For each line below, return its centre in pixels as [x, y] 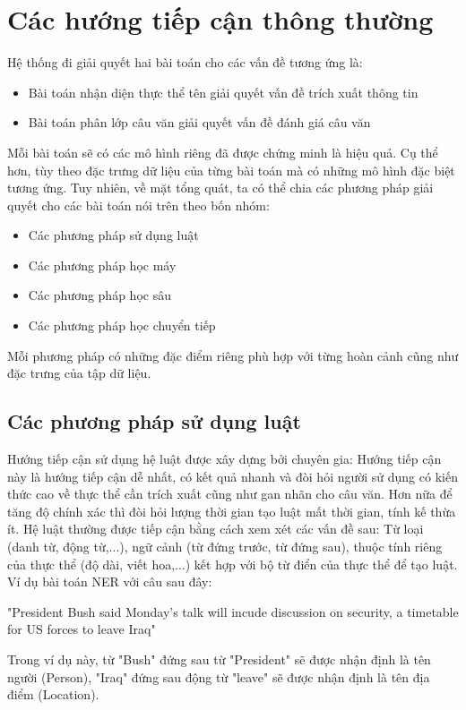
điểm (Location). [53, 694]
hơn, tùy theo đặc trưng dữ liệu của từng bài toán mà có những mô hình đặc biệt [231, 170]
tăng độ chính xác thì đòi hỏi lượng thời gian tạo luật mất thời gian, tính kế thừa [232, 511]
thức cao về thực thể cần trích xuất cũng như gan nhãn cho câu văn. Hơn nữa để [230, 494]
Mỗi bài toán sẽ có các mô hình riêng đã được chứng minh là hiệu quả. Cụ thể [223, 152]
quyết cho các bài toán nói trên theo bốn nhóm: [138, 205]
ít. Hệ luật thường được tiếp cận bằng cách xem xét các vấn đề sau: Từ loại [216, 529]
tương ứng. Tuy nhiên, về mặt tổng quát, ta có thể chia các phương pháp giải [220, 188]
